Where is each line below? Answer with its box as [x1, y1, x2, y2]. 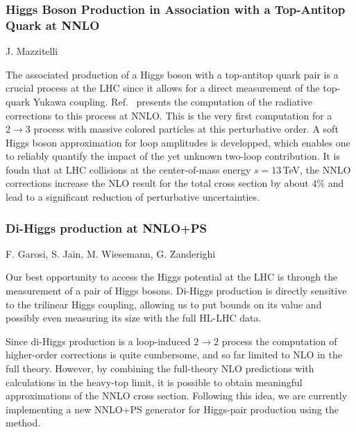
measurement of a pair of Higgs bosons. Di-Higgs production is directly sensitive [6, 283, 347, 298]
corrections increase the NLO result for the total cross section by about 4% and [6, 176, 344, 190]
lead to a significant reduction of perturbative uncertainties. [6, 190, 260, 204]
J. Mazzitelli [6, 44, 58, 58]
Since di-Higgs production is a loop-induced [6, 333, 191, 348]
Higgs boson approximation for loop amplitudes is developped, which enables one [6, 135, 350, 149]
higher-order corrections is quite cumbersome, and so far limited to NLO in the [6, 347, 342, 362]
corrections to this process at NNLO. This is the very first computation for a [6, 108, 332, 122]
